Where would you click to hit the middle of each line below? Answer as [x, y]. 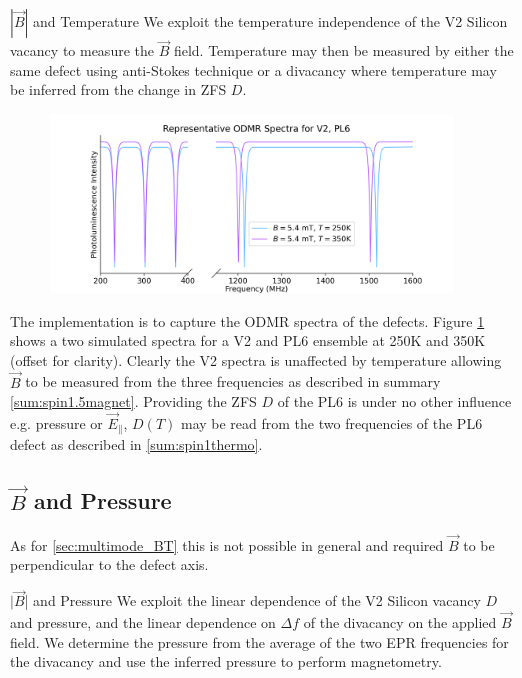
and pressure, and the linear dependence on [143, 622]
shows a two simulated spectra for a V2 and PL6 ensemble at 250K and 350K [248, 340]
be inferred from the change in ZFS [118, 89]
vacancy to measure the [82, 50]
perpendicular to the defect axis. [109, 564]
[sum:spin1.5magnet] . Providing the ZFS [133, 401]
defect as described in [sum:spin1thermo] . [136, 444]
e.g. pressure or [56, 422]
